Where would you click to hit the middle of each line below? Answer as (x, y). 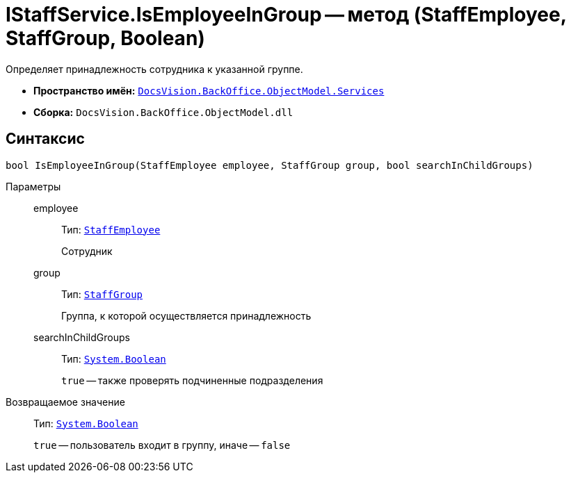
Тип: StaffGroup (102, 294)
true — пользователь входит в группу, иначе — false (162, 445)
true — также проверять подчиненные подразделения (192, 380)
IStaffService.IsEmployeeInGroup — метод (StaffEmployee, (286, 15)
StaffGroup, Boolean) (105, 38)
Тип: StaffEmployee (111, 229)
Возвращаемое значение (65, 402)
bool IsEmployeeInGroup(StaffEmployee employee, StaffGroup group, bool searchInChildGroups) (270, 165)
